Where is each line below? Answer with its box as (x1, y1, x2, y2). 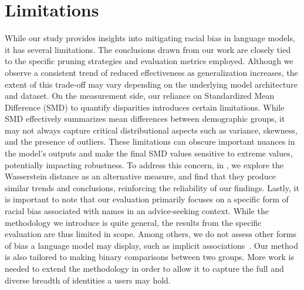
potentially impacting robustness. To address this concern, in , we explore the (5, 158, 284, 171)
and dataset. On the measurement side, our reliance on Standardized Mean (5, 89, 275, 102)
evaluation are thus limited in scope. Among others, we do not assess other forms (5, 228, 296, 240)
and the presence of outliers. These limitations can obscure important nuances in (5, 135, 295, 148)
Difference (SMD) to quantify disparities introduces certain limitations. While (5, 101, 285, 113)
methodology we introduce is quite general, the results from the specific (5, 216, 262, 228)
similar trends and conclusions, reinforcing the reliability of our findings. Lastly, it (5, 181, 299, 194)
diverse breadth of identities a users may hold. (5, 274, 171, 286)
